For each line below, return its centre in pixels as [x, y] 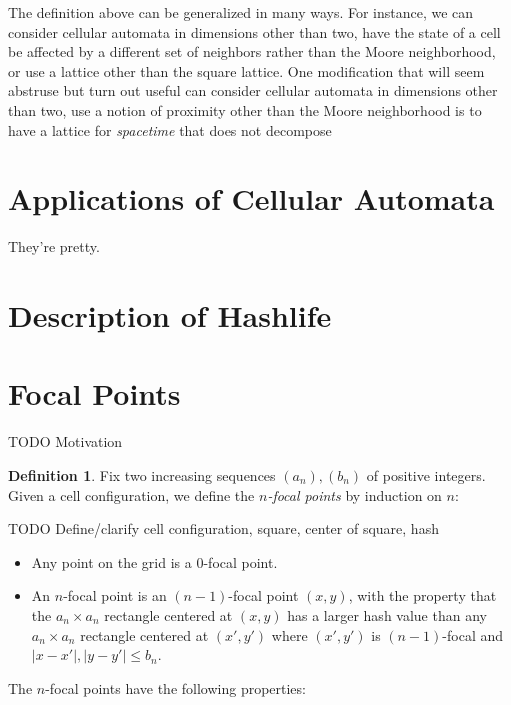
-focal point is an [115, 595]
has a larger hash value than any [387, 614]
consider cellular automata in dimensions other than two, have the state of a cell [254, 31]
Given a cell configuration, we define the [131, 494]
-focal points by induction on [354, 494]
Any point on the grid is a [111, 561]
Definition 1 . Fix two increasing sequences [142, 474]
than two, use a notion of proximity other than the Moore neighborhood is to [245, 109]
